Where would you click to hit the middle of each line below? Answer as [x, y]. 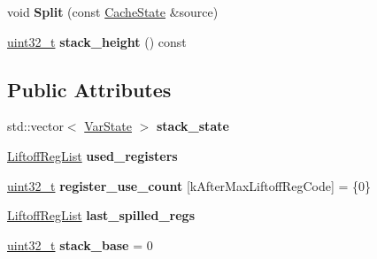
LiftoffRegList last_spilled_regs [101, 215]
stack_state [192, 126]
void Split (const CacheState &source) [113, 11]
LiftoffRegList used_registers [92, 155]
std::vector [35, 126]
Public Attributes [89, 89]
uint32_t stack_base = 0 [80, 244]
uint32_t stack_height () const [97, 41]
